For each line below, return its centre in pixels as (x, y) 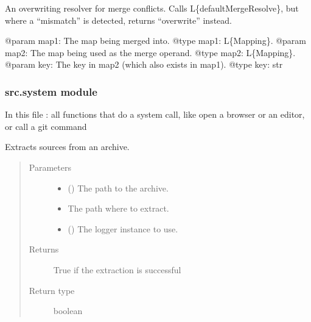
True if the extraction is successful (117, 269)
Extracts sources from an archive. (67, 147)
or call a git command (46, 126)
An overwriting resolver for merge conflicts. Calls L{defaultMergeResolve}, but (152, 8)
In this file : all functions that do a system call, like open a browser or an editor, (155, 114)
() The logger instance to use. (123, 228)
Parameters (50, 167)
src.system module (51, 91)
